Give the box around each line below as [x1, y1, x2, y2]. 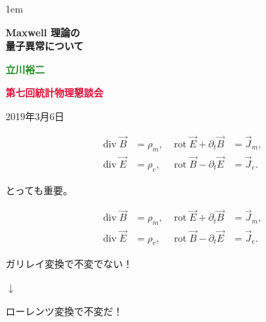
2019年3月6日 [6, 108, 64, 123]
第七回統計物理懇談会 [6, 85, 103, 100]
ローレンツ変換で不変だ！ [6, 303, 123, 318]
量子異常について [6, 38, 84, 53]
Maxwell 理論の [6, 24, 80, 39]
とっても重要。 [6, 182, 73, 197]
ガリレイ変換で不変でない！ [6, 256, 133, 271]
